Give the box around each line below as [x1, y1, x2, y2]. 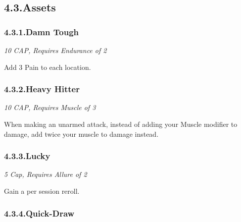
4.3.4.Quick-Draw [4, 207, 75, 219]
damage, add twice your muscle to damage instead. [4, 128, 159, 139]
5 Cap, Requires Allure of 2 [4, 169, 87, 179]
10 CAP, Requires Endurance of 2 [4, 45, 107, 55]
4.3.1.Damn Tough [4, 25, 79, 38]
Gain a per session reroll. [4, 186, 80, 196]
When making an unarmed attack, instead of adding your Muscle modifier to [4, 119, 238, 129]
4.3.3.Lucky [4, 150, 50, 162]
